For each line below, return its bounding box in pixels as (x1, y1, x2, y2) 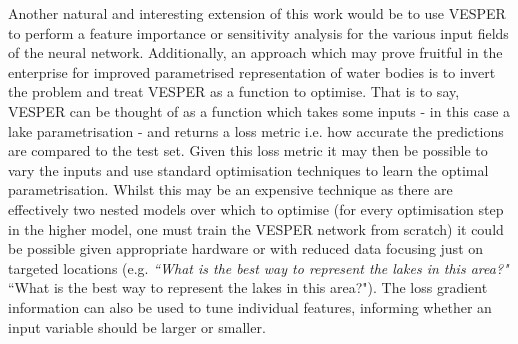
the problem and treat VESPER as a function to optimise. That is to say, (8, 81, 460, 102)
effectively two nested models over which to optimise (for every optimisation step (8, 198, 504, 219)
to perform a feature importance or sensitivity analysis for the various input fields (8, 22, 509, 43)
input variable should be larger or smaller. (8, 316, 266, 337)
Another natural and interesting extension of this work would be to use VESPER (8, 3, 506, 23)
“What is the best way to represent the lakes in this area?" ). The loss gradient (8, 277, 488, 298)
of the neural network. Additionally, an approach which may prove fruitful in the (8, 42, 503, 63)
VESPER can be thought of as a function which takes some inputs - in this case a (8, 100, 511, 121)
